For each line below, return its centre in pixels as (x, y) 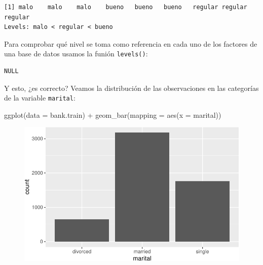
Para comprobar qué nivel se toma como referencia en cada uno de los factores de (131, 43)
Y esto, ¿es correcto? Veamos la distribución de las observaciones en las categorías (131, 88)
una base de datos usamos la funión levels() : (76, 54)
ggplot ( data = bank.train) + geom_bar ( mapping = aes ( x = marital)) (113, 114)
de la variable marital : (40, 98)
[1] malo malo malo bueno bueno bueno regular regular (126, 7)
